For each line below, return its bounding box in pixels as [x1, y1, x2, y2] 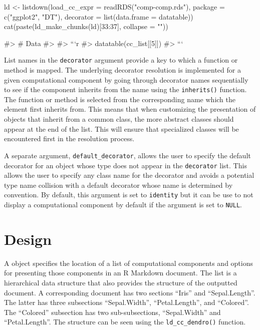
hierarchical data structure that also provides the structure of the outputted [4, 277, 237, 287]
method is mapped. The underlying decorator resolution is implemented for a [4, 65, 241, 75]
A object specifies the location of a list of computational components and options [4, 257, 253, 268]
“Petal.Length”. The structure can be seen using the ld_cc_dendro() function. [4, 316, 246, 327]
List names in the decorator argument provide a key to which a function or [4, 55, 238, 65]
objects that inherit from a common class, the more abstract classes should [4, 114, 234, 124]
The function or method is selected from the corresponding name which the [4, 94, 235, 104]
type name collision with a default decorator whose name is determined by [4, 179, 233, 190]
